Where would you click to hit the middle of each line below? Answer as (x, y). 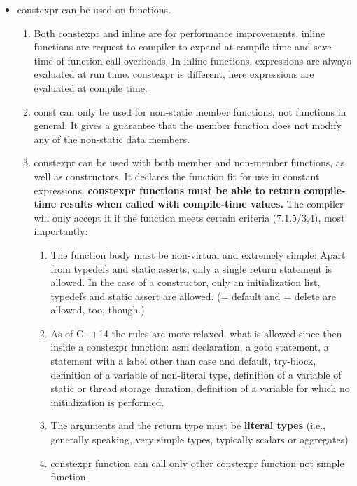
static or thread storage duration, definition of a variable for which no (200, 388)
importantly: (61, 231)
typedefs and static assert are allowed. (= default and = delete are (193, 296)
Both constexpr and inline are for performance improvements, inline (180, 33)
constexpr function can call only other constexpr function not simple (197, 463)
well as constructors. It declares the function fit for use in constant (177, 176)
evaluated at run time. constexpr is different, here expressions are (174, 74)
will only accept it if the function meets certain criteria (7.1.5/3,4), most (189, 217)
